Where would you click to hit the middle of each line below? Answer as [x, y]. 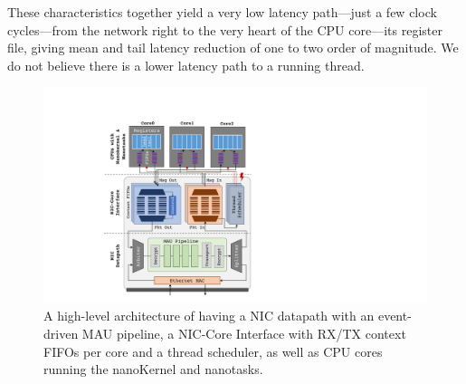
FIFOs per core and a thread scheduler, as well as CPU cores [213, 351]
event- [395, 316]
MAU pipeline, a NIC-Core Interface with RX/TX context [244, 334]
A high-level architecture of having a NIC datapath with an [209, 316]
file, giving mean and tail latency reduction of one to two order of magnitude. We [233, 48]
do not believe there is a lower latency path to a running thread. [186, 65]
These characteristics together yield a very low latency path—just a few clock [222, 12]
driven [61, 334]
